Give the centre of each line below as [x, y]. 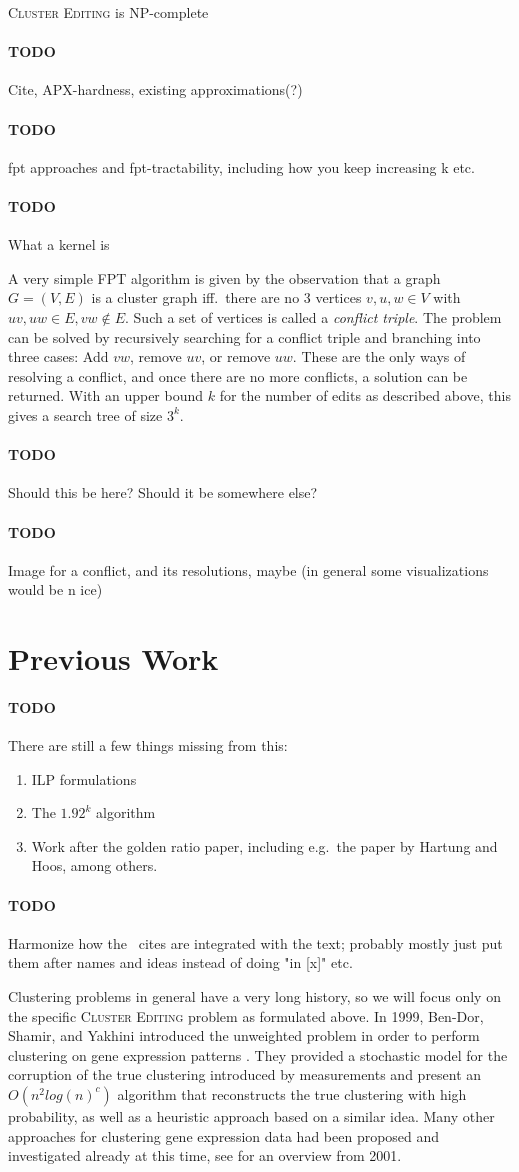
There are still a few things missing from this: [148, 745]
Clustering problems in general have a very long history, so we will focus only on [254, 996]
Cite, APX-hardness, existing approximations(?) [155, 89]
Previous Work [113, 658]
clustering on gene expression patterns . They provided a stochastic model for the [258, 1054]
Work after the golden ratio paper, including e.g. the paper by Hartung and [264, 845]
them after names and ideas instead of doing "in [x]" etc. [180, 962]
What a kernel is [59, 244]
